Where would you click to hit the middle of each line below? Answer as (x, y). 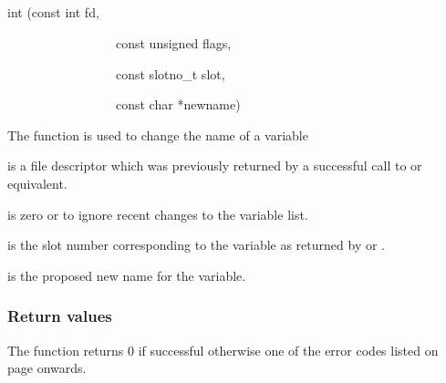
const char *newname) (178, 104)
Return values (60, 316)
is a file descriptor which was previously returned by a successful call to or (215, 166)
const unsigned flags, (173, 42)
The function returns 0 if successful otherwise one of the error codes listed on (223, 350)
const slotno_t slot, (170, 73)
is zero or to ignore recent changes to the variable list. (158, 214)
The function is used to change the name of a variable (158, 135)
